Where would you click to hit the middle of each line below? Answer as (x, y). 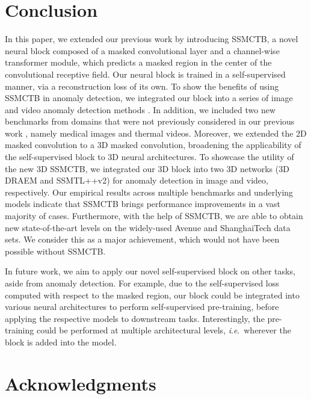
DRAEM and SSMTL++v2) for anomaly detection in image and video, (137, 180)
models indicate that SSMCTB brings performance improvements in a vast (143, 204)
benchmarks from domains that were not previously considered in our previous (150, 121)
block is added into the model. (61, 342)
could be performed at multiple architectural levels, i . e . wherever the (164, 330)
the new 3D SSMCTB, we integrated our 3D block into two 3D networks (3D (147, 168)
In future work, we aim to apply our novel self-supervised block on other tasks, (150, 271)
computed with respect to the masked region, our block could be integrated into (152, 295)
